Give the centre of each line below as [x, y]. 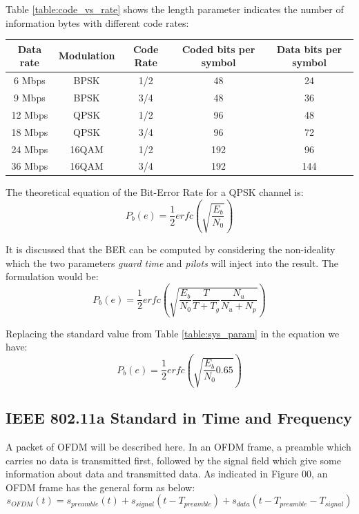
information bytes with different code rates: [97, 22]
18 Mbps [30, 131]
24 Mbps [30, 149]
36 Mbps [30, 166]
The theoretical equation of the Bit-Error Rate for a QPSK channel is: [155, 192]
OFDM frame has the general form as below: [100, 487]
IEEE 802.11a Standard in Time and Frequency [179, 418]
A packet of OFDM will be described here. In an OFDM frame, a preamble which [178, 446]
